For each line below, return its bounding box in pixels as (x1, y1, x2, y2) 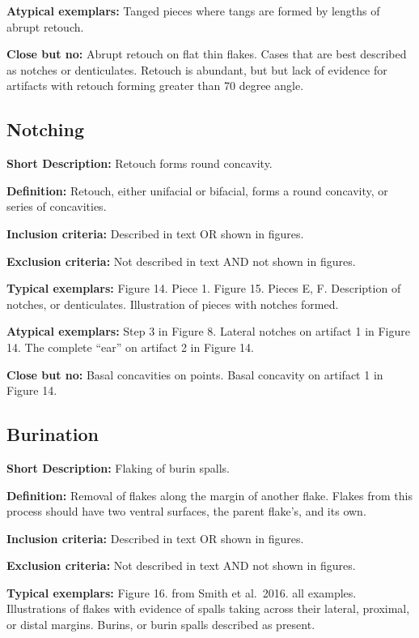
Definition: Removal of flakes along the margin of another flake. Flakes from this (6, 486, 413, 503)
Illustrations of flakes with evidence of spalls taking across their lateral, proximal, (6, 600, 410, 617)
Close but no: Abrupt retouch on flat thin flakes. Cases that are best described (6, 45, 407, 62)
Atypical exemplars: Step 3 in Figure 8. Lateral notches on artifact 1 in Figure (6, 323, 410, 340)
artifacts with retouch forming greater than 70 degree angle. (6, 77, 304, 94)
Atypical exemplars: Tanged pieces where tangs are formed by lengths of (6, 2, 380, 19)
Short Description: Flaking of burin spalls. (6, 459, 230, 476)
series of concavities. (6, 198, 107, 215)
